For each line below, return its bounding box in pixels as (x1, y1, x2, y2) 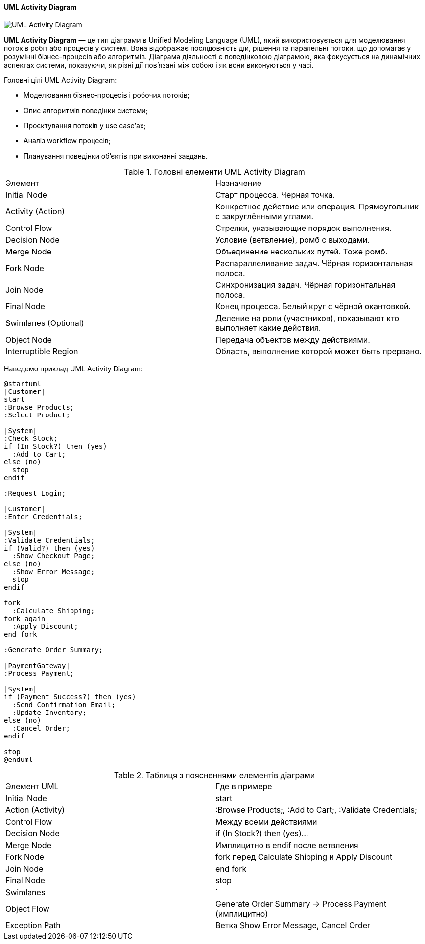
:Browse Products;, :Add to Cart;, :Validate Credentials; (215, 805, 417, 815)
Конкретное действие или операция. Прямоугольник (215, 201, 419, 211)
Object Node (5, 334, 52, 345)
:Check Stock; (4, 434, 58, 442)
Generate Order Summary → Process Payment (215, 898, 387, 909)
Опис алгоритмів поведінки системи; (24, 106, 148, 115)
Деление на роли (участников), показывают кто (215, 313, 400, 323)
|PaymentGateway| (4, 661, 70, 669)
